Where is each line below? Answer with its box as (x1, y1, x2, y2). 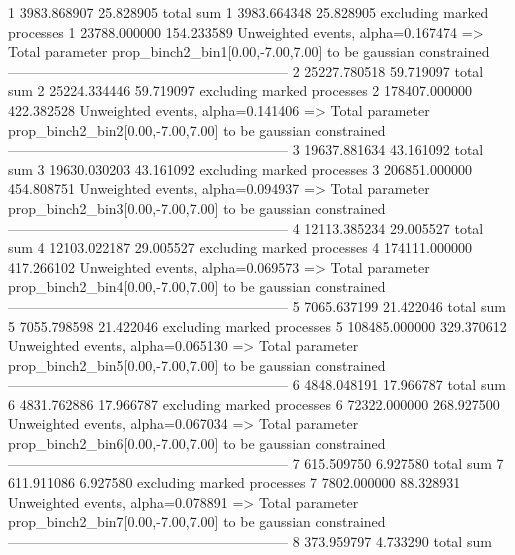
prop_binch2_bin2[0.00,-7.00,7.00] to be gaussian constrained (8, 119, 386, 140)
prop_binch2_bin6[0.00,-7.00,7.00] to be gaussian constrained (8, 433, 386, 454)
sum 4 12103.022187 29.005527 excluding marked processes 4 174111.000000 (8, 237, 472, 258)
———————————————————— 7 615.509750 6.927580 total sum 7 (8, 452, 504, 473)
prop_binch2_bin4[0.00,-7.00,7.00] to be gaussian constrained (8, 276, 386, 297)
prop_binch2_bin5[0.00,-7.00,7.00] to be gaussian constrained (8, 354, 386, 375)
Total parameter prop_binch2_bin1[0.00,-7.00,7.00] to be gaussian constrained (8, 41, 490, 62)
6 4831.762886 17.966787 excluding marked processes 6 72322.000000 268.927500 (8, 393, 500, 414)
